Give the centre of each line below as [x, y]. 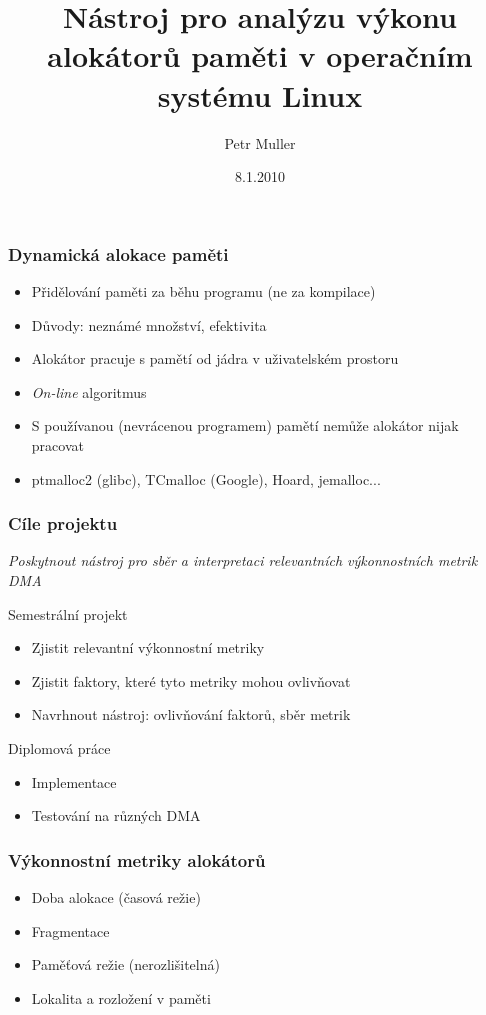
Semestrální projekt [68, 613]
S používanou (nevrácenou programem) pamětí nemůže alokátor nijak [245, 425]
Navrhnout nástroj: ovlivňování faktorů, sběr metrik [191, 714]
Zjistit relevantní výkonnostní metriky [148, 647]
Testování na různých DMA [116, 815]
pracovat [57, 444]
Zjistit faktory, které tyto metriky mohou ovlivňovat [191, 680]
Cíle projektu [63, 523]
